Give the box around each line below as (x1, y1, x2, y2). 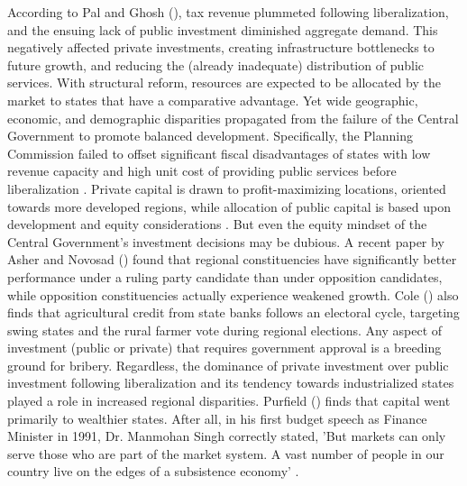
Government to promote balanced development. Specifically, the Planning (7, 126, 413, 145)
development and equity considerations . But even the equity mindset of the (7, 215, 427, 234)
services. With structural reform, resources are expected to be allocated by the (7, 73, 441, 92)
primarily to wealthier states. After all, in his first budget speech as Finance (7, 408, 427, 427)
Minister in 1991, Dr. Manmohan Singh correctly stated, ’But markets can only (7, 426, 446, 445)
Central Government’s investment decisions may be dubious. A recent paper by (7, 232, 444, 251)
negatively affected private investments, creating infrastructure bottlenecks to (7, 38, 435, 57)
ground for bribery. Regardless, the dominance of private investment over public (7, 355, 449, 374)
